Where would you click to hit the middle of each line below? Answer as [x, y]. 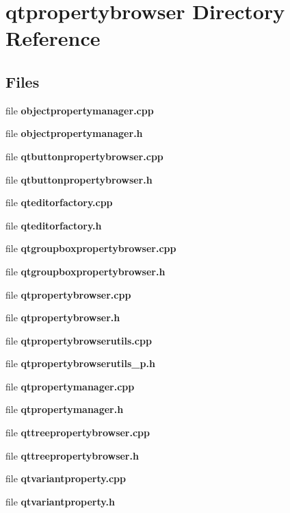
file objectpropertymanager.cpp [80, 110]
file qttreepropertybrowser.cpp [78, 433]
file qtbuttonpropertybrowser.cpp [84, 156]
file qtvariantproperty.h [60, 501]
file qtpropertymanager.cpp [70, 386]
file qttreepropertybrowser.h [72, 455]
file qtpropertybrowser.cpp [68, 294]
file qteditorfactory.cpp [59, 202]
